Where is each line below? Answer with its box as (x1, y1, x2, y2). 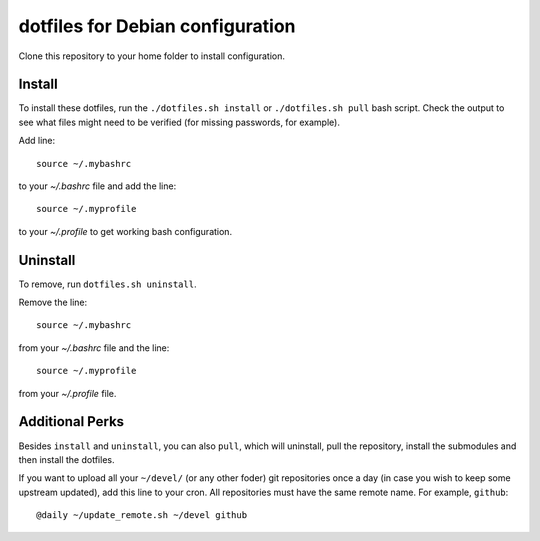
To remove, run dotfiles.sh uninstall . (18, 278, 197, 290)
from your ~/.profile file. (18, 387, 117, 399)
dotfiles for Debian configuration (18, 15, 296, 37)
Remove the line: (18, 296, 88, 309)
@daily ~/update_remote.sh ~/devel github (36, 510, 248, 521)
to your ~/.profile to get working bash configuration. (18, 225, 233, 237)
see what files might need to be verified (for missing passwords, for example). (18, 116, 340, 128)
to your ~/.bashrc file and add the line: (18, 180, 177, 192)
